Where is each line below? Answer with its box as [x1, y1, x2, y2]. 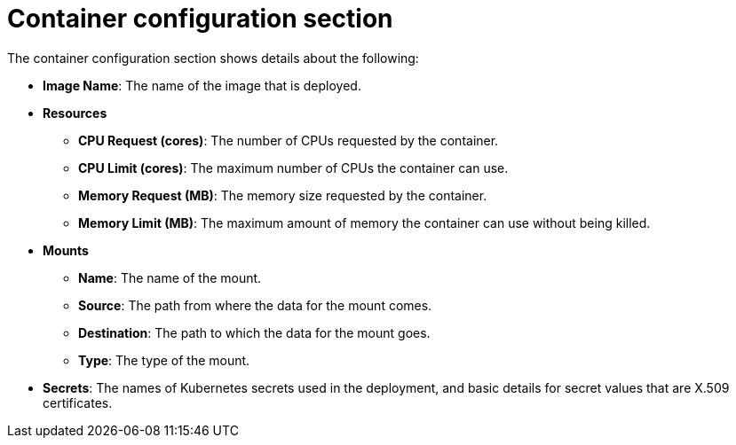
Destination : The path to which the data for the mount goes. [78, 324, 431, 340]
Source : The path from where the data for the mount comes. [78, 297, 432, 313]
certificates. [43, 394, 113, 410]
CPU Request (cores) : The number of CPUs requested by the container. [78, 132, 499, 148]
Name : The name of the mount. [78, 269, 262, 285]
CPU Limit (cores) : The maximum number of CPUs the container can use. [78, 160, 509, 176]
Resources [43, 105, 107, 121]
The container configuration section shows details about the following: [7, 50, 419, 66]
